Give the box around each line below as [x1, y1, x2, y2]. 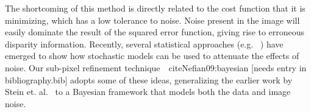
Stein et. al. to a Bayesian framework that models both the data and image [5, 85, 291, 98]
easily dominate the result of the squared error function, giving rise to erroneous [5, 26, 305, 38]
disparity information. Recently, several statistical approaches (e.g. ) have [5, 37, 284, 50]
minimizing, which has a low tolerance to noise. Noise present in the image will [5, 13, 300, 26]
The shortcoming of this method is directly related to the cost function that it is [5, 2, 306, 14]
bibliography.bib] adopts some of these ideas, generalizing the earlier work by [5, 73, 293, 86]
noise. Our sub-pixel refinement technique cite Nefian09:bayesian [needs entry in [5, 61, 307, 74]
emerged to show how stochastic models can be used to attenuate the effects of [5, 49, 299, 62]
